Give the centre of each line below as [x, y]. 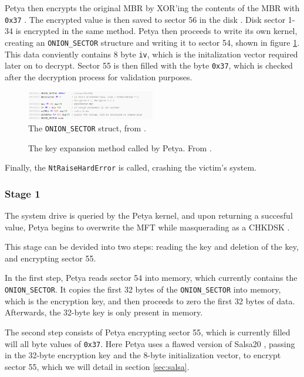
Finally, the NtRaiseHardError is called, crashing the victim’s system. [131, 167]
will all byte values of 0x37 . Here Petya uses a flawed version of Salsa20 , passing [150, 343]
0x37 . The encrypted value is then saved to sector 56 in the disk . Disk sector [145, 19]
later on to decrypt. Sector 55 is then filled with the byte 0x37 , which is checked [149, 65]
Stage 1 [23, 193]
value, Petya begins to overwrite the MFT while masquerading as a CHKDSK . [147, 227]
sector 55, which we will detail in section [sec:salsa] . [97, 366]
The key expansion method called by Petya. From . [120, 147]
